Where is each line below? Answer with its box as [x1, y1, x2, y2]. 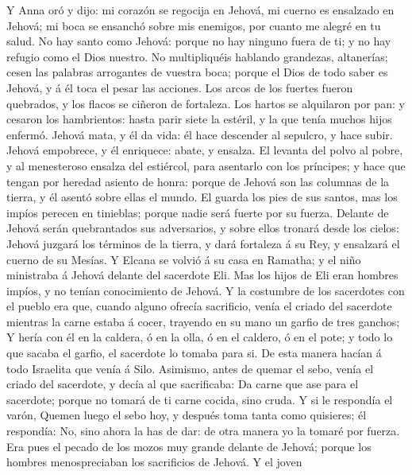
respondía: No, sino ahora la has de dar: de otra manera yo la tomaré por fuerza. [6, 422, 400, 439]
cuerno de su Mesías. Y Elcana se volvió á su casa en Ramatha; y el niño [6, 251, 361, 267]
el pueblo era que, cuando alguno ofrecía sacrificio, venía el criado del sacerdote [6, 298, 392, 314]
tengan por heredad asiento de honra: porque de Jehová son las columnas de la [6, 173, 390, 189]
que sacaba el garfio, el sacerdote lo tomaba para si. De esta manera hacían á [6, 345, 382, 361]
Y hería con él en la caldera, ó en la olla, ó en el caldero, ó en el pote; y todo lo [6, 329, 393, 345]
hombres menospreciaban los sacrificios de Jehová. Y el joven [6, 454, 302, 470]
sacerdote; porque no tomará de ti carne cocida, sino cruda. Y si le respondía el [6, 391, 393, 407]
